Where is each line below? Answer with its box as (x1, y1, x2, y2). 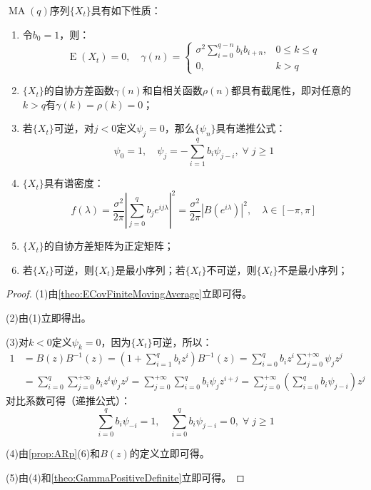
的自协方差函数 (44, 83, 114, 98)
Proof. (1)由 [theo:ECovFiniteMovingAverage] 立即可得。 (6, 286, 252, 301)
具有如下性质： (91, 3, 161, 17)
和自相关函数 (142, 83, 203, 98)
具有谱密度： (44, 175, 104, 190)
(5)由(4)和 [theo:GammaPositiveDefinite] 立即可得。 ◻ (6, 469, 245, 484)
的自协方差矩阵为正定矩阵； (44, 238, 174, 253)
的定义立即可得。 (129, 446, 210, 461)
